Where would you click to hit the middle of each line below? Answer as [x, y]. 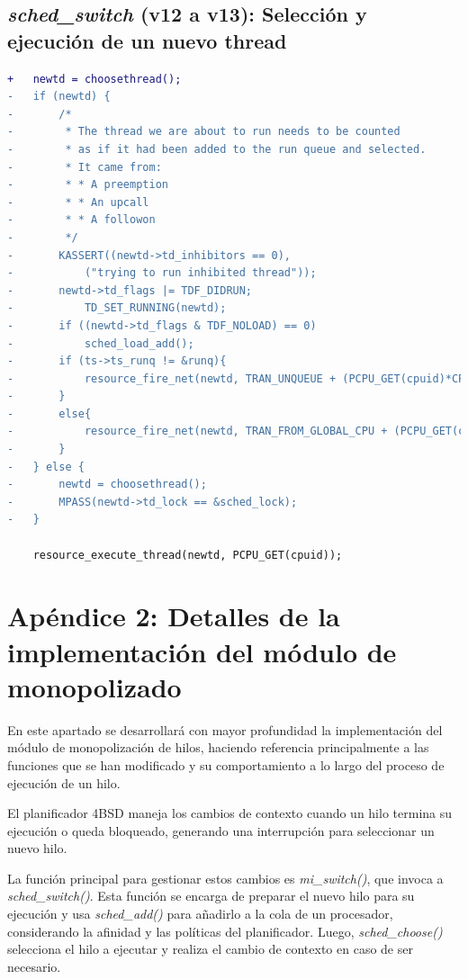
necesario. [34, 966]
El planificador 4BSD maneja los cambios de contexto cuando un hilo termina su [230, 813]
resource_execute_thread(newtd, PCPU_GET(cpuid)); [188, 555]
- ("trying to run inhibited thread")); [162, 273]
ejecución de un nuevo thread [147, 40]
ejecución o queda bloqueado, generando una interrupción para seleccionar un [221, 830]
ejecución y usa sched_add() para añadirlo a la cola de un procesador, [200, 914]
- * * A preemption [88, 185]
